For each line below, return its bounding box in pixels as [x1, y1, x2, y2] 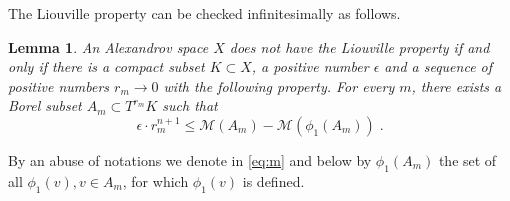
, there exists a [411, 75, 502, 96]
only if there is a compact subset [8, 56, 205, 77]
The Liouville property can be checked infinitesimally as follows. [8, 3, 401, 23]
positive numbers [8, 75, 110, 96]
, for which [122, 170, 189, 191]
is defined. [242, 170, 305, 191]
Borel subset [8, 95, 82, 116]
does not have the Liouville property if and [229, 36, 490, 57]
